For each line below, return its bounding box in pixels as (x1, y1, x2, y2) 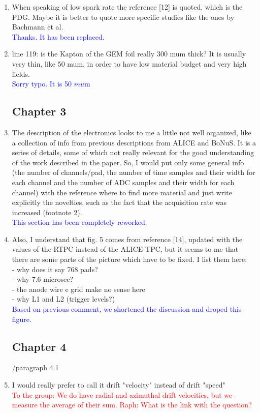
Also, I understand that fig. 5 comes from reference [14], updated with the (12, 233, 243, 244)
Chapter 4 (12, 338, 67, 354)
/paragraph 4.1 (12, 362, 59, 373)
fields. (12, 68, 30, 79)
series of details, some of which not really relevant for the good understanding (12, 147, 254, 158)
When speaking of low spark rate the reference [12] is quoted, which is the (12, 2, 243, 12)
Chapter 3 (12, 103, 67, 119)
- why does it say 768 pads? (12, 263, 98, 274)
